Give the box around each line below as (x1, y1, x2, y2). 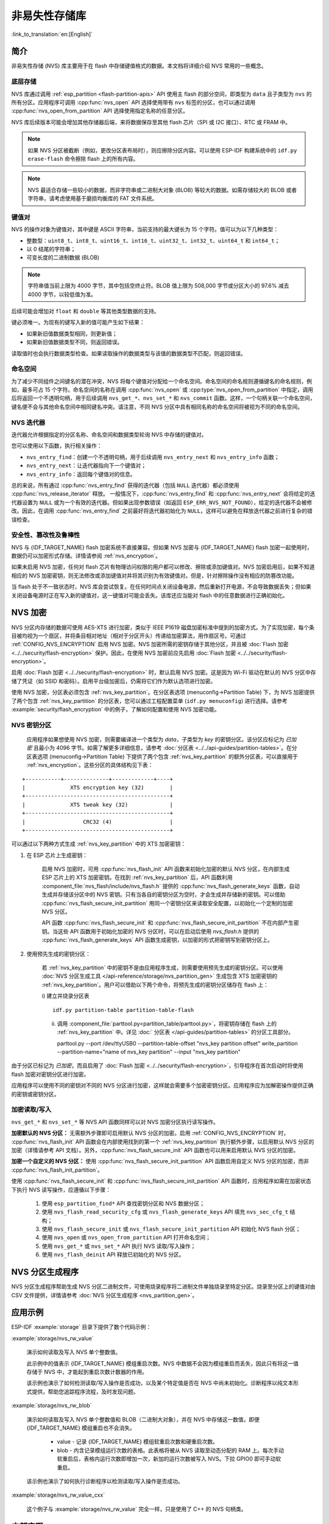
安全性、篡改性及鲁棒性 (11, 531, 80, 539)
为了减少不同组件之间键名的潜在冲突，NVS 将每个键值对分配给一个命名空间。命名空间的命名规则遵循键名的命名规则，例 (11, 377, 313, 385)
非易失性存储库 (11, 9, 87, 23)
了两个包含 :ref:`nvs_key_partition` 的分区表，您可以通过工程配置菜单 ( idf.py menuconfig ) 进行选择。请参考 (11, 697, 288, 704)
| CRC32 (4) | (22, 818, 174, 825)
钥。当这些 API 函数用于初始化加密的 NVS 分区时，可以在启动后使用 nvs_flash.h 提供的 (41, 927, 260, 935)
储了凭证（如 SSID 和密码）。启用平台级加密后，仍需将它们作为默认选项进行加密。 (11, 677, 216, 685)
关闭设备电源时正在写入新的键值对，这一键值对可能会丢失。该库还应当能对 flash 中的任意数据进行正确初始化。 (11, 591, 288, 599)
